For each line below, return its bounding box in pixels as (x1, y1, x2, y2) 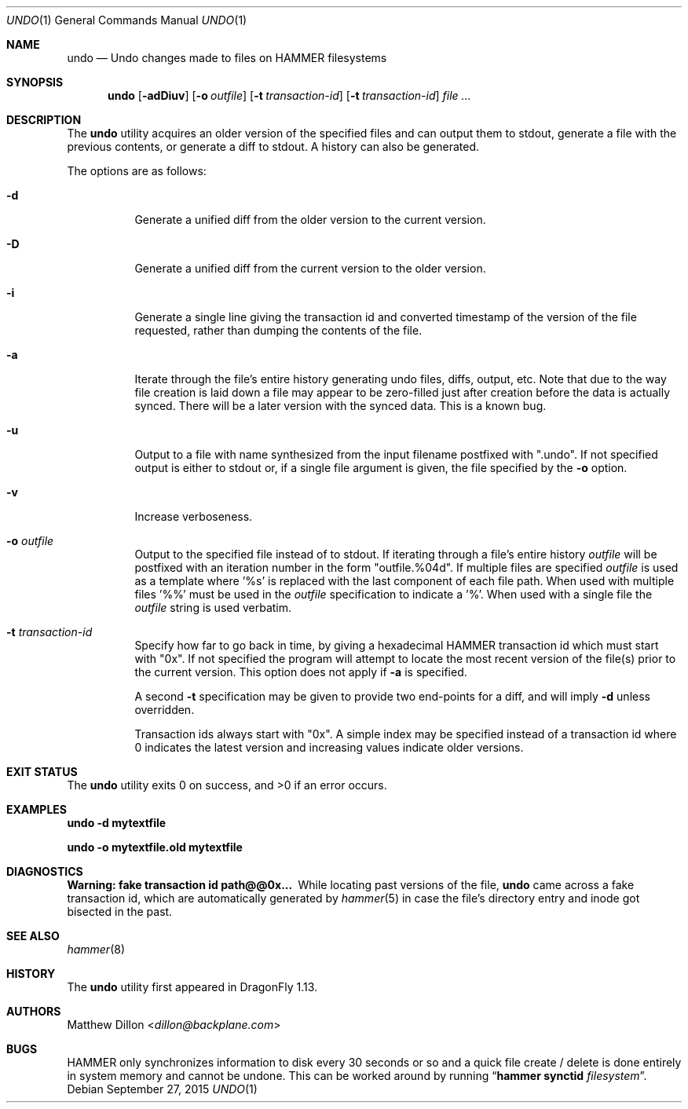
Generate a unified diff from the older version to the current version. (134, 213, 486, 226)
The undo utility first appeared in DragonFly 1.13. (67, 980, 318, 994)
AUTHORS (6, 1005, 61, 1018)
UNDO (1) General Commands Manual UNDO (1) (6, 13, 247, 27)
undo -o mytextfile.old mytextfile (67, 840, 243, 854)
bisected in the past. (67, 905, 173, 918)
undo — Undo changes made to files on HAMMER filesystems (67, 51, 387, 64)
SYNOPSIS (6, 75, 64, 89)
